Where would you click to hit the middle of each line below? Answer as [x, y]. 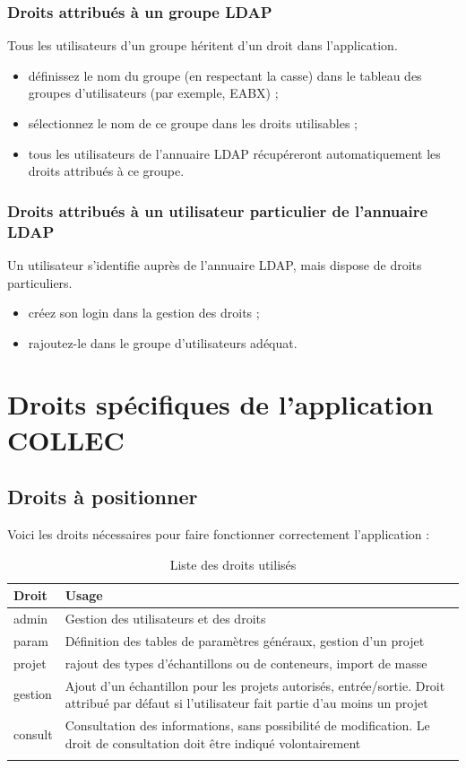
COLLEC [66, 439]
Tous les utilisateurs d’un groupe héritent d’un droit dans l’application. [203, 45]
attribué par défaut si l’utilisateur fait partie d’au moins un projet [246, 703]
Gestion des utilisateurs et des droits [165, 619]
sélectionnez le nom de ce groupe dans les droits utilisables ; [193, 123]
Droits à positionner [103, 497]
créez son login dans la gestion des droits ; [144, 313]
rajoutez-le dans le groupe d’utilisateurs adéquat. [163, 342]
